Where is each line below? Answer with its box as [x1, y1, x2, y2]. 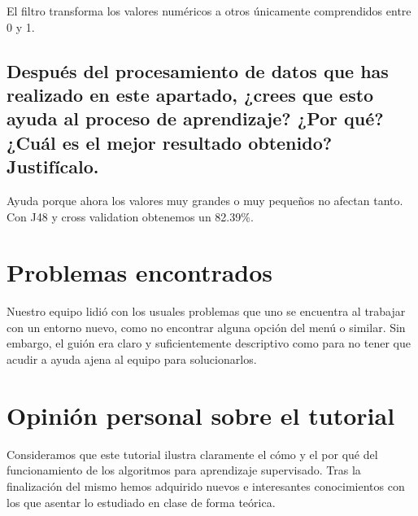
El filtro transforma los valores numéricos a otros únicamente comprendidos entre [7, 2, 411, 19]
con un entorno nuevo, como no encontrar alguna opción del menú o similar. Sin [7, 318, 406, 335]
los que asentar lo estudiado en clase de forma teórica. [7, 493, 276, 510]
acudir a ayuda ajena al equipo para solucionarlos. [7, 351, 257, 368]
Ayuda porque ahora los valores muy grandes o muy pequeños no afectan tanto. [7, 191, 403, 208]
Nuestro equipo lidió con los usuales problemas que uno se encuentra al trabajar [7, 303, 406, 320]
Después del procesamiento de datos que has [7, 58, 389, 83]
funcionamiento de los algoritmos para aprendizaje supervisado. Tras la [7, 461, 361, 479]
